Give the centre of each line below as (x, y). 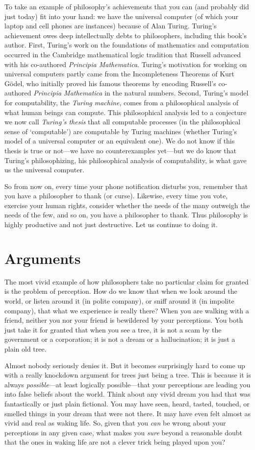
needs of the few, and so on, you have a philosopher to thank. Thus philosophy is (126, 215)
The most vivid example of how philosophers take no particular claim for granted (127, 281)
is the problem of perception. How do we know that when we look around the (121, 291)
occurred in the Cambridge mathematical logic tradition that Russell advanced (123, 54)
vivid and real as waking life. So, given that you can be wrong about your (115, 423)
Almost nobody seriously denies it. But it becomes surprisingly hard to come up (125, 365)
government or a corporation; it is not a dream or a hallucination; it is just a (120, 339)
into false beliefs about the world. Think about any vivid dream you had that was (127, 394)
